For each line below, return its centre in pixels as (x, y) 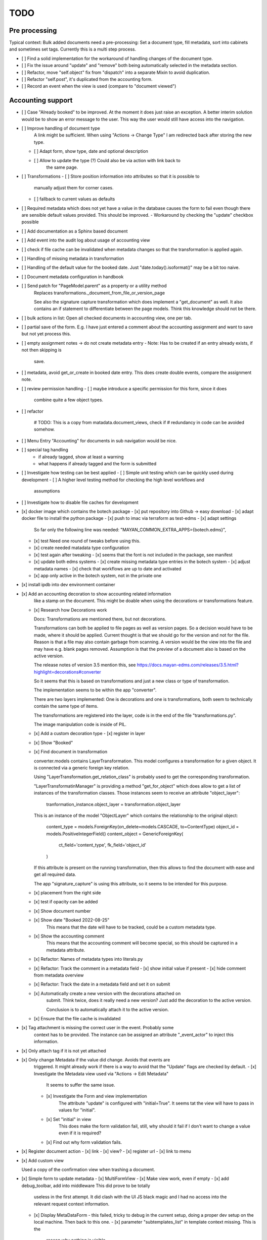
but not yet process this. (46, 334)
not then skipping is (42, 350)
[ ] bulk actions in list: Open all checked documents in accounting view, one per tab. (107, 318)
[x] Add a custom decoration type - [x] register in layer (89, 734)
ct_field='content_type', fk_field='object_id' (103, 845)
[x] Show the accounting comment (69, 936)
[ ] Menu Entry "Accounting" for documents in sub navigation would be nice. (99, 440)
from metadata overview (59, 975)
